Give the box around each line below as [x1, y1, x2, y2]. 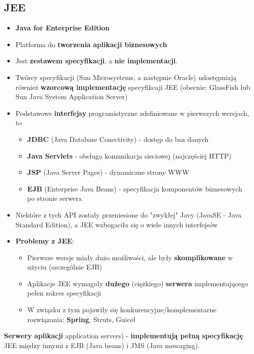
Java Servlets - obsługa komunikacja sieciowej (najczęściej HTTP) [27, 150, 231, 161]
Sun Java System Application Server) [15, 91, 128, 102]
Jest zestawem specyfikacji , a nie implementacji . [15, 55, 178, 66]
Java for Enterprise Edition [15, 23, 110, 33]
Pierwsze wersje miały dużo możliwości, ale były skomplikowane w [27, 252, 233, 262]
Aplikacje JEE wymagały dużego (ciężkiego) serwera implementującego [27, 278, 248, 288]
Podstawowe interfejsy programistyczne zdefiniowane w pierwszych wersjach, [15, 108, 249, 118]
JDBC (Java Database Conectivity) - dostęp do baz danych [27, 134, 209, 144]
